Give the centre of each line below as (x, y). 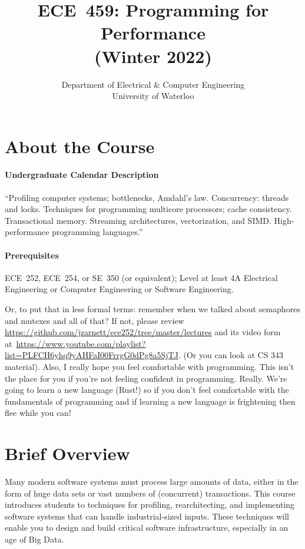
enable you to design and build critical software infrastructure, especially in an (147, 527)
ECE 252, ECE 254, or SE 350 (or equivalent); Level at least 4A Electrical (141, 277)
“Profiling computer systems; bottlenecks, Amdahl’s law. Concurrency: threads (147, 197)
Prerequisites (32, 255)
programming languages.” (97, 232)
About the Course (80, 146)
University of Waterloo (153, 96)
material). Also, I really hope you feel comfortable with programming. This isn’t (150, 366)
